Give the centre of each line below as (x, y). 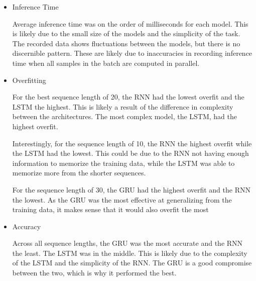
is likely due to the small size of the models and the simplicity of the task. (126, 33)
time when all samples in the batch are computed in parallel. (106, 63)
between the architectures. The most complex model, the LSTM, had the (125, 116)
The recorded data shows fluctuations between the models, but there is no (126, 43)
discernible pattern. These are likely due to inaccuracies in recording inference (132, 53)
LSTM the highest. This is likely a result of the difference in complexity (123, 106)
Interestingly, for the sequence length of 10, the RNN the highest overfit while (132, 143)
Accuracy (27, 226)
